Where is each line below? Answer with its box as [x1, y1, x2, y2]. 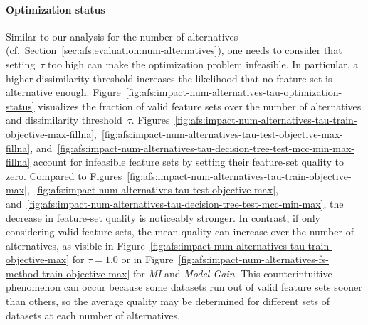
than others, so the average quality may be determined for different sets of [6, 294, 330, 309]
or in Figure [121, 252, 174, 267]
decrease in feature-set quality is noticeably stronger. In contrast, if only [6, 210, 320, 225]
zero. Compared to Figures [6, 168, 122, 183]
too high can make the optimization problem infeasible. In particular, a [48, 56, 359, 71]
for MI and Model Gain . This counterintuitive [132, 265, 332, 280]
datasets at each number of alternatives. [6, 307, 180, 322]
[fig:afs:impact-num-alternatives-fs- [178, 252, 329, 267]
